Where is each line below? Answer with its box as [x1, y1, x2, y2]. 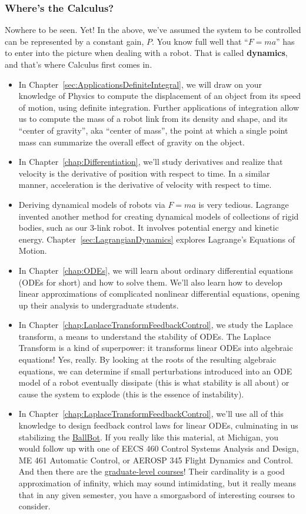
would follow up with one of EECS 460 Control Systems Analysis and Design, [18, 442, 299, 455]
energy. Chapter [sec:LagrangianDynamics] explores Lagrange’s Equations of [18, 233, 295, 245]
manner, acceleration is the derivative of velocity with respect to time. [18, 178, 272, 191]
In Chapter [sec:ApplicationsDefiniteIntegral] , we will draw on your [18, 78, 262, 90]
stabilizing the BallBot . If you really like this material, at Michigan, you [18, 430, 279, 443]
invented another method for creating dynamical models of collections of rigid [18, 210, 299, 222]
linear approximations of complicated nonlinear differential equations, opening [18, 287, 300, 300]
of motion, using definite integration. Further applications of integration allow [18, 101, 299, 113]
